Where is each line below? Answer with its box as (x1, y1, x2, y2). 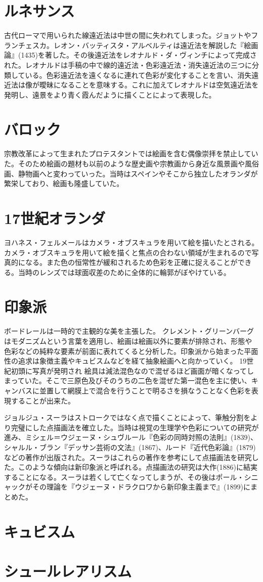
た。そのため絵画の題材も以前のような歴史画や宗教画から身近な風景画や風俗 (4, 158, 259, 168)
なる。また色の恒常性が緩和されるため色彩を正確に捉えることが (25, 257, 238, 267)
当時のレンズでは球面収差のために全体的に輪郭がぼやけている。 (18, 266, 231, 277)
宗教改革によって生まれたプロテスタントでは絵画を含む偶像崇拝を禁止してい (4, 148, 258, 159)
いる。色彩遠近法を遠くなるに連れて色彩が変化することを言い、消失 (25, 69, 252, 80)
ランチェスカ (4, 39, 47, 50)
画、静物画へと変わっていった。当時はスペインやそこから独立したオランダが (4, 168, 258, 178)
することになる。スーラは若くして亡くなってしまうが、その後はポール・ (4, 471, 244, 482)
